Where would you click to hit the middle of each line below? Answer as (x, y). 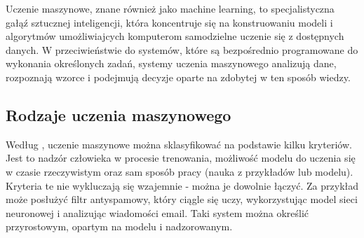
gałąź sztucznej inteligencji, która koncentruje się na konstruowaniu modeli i (169, 22)
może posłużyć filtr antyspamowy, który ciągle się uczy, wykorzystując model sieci (182, 199)
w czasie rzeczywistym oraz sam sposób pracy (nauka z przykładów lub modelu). (180, 171)
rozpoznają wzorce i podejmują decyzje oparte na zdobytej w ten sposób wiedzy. (178, 77)
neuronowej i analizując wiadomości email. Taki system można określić (157, 212)
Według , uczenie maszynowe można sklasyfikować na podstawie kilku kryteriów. (179, 144)
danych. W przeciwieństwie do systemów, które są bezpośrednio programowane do (182, 49)
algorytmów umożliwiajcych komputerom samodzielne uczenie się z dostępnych (175, 36)
